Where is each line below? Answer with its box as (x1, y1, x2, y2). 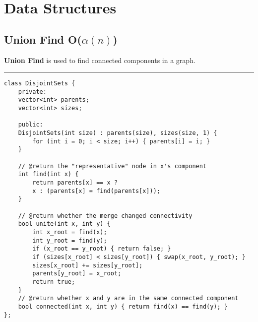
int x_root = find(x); (32, 228, 107, 236)
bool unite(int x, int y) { (18, 220, 111, 228)
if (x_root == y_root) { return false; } (32, 245, 171, 253)
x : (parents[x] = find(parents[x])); (32, 187, 160, 194)
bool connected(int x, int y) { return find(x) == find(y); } (18, 303, 228, 310)
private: (18, 88, 47, 95)
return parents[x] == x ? (32, 179, 118, 187)
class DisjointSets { (4, 80, 75, 87)
